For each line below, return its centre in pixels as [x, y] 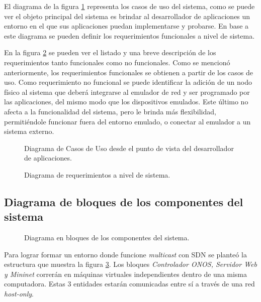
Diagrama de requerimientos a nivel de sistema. [97, 174]
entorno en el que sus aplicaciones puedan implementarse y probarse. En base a [126, 26]
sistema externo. [29, 131]
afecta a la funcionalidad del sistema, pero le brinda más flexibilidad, [110, 111]
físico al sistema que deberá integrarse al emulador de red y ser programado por [127, 92]
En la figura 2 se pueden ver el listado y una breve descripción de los [110, 52]
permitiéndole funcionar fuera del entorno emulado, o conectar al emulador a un [127, 121]
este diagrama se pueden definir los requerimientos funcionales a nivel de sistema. [129, 35]
